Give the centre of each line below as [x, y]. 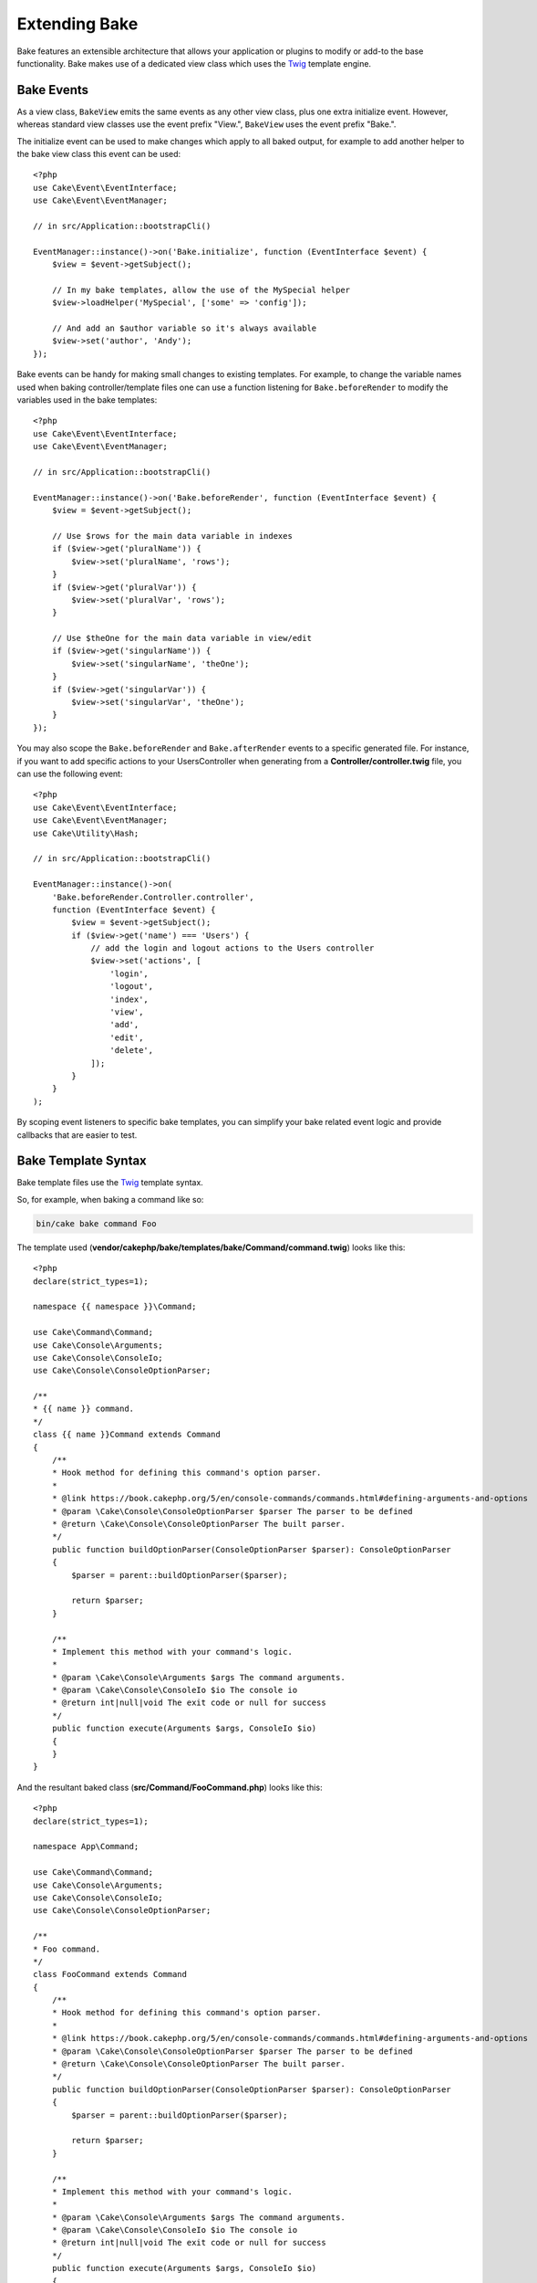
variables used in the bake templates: [87, 400]
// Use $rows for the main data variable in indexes [172, 536]
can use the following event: [70, 773]
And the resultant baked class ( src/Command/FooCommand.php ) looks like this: [170, 1787]
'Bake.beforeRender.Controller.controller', [153, 897]
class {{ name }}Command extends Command [127, 1435]
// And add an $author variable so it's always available [184, 328]
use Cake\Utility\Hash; [86, 833]
